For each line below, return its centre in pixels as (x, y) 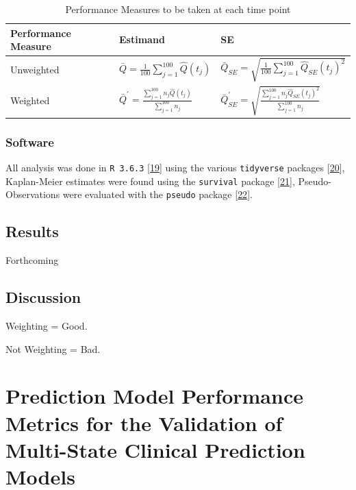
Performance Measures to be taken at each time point (178, 9)
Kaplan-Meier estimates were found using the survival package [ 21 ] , (150, 181)
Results (32, 231)
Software (30, 142)
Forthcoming (32, 260)
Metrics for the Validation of (144, 422)
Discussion (43, 297)
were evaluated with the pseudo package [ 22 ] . (157, 194)
